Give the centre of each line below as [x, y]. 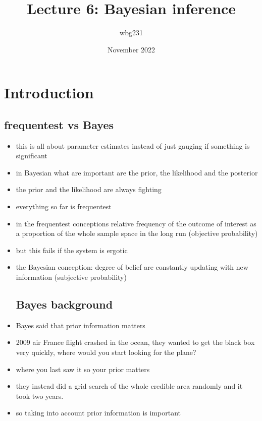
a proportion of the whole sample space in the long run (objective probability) [137, 233]
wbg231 [131, 33]
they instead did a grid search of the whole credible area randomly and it [129, 386]
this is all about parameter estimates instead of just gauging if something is [133, 145]
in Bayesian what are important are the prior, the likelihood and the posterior [137, 172]
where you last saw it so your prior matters [83, 369]
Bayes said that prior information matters [81, 325]
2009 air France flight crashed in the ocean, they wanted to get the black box [135, 342]
